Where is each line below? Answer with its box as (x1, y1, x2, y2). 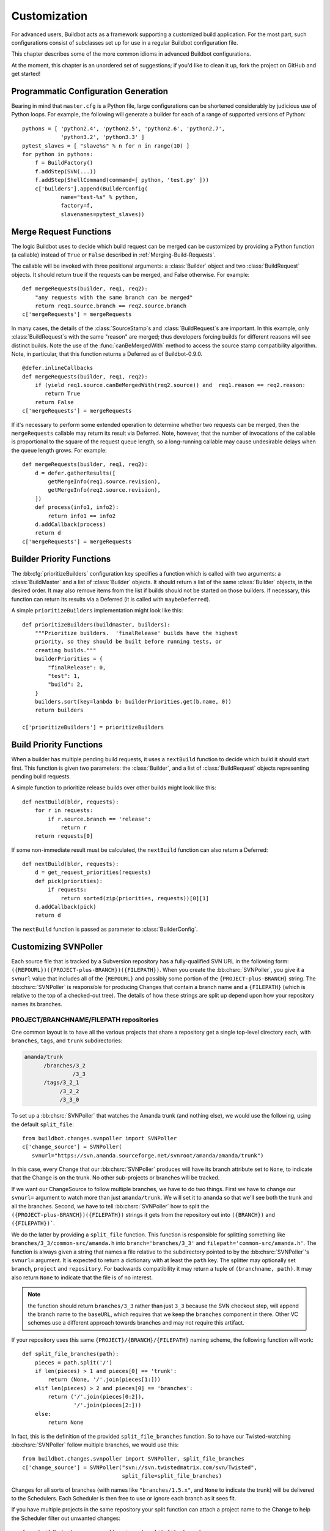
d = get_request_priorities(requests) (34, 869, 152, 876)
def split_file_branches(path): (22, 1350, 119, 1358)
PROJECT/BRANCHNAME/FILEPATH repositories (11, 1015, 159, 1024)
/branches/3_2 (43, 1062, 86, 1069)
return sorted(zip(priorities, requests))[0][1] (61, 895, 209, 901)
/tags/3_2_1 (43, 1079, 79, 1086)
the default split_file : (11, 1121, 75, 1128)
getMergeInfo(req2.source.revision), (48, 487, 161, 494)
